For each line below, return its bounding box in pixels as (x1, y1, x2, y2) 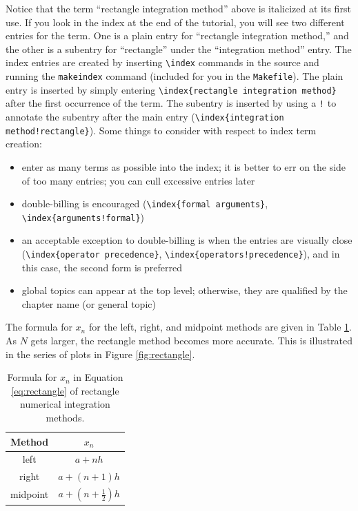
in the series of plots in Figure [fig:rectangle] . (6, 346, 195, 361)
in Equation (73, 370, 123, 384)
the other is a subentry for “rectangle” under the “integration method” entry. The (6, 41, 352, 56)
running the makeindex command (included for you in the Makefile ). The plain (6, 69, 344, 83)
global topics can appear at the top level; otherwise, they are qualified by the (21, 283, 348, 298)
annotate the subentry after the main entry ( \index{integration (6, 109, 284, 123)
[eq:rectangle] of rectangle (11, 383, 119, 397)
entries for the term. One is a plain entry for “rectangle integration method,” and (6, 28, 349, 43)
